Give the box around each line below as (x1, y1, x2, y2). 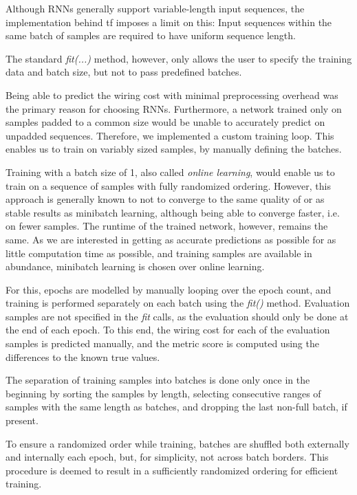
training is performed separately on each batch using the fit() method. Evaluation (6, 296, 350, 310)
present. (6, 413, 39, 428)
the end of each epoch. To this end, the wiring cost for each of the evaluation (6, 322, 330, 337)
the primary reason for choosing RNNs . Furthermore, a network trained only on (6, 101, 342, 115)
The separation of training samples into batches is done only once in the (6, 373, 310, 387)
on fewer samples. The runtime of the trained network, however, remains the (6, 219, 328, 233)
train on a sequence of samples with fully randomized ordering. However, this (6, 178, 332, 192)
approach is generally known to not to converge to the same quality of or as (6, 192, 325, 206)
